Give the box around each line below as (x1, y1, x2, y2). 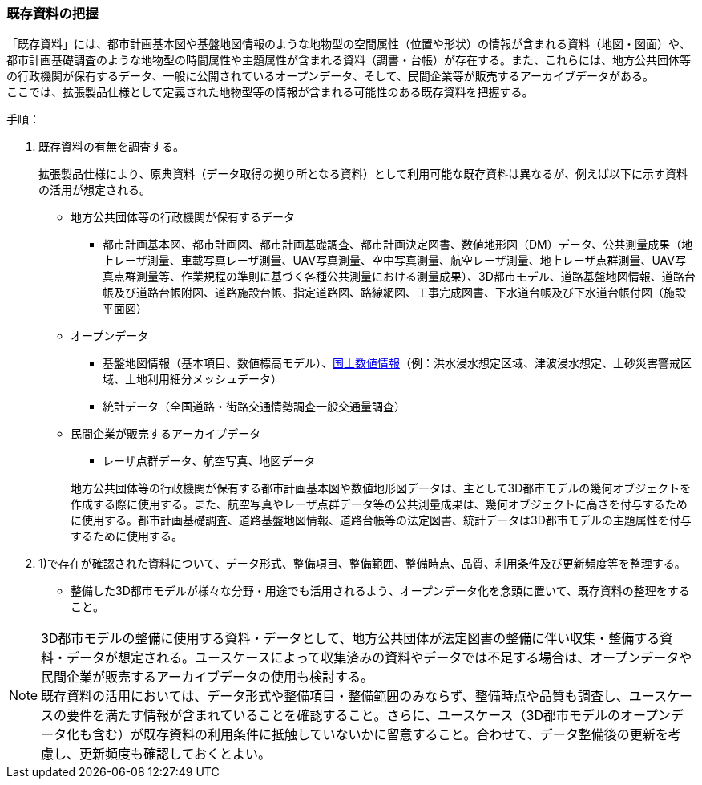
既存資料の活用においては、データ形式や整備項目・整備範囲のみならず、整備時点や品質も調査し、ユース (41, 688, 668, 705)
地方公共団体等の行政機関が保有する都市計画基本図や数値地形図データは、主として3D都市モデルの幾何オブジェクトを (71, 481, 692, 496)
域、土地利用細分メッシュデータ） (103, 372, 282, 386)
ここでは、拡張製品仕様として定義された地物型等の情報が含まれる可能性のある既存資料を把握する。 (6, 85, 534, 99)
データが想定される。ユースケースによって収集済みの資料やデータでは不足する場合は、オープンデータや (67, 649, 692, 666)
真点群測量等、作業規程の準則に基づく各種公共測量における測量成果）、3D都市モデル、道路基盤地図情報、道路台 (103, 269, 696, 284)
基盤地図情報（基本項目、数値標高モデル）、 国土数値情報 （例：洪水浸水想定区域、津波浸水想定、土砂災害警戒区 (103, 356, 692, 370)
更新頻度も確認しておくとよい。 (79, 746, 272, 763)
